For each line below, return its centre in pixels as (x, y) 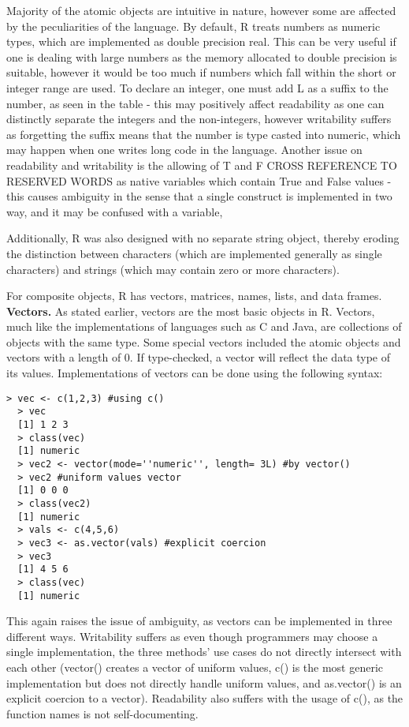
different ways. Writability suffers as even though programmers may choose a (192, 636)
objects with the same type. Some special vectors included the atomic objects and (204, 341)
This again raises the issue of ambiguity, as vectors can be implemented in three (199, 621)
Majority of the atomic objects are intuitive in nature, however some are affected (201, 10)
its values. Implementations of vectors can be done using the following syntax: (195, 373)
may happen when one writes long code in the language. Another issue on (184, 150)
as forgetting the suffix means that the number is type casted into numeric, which (204, 134)
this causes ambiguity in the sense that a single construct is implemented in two (199, 196)
